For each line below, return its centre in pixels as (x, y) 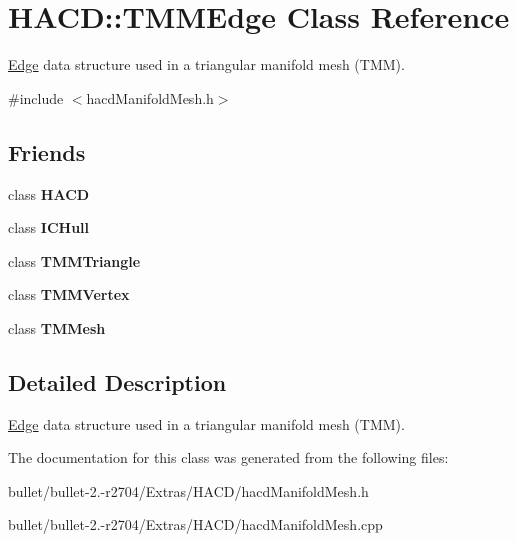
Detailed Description (117, 381)
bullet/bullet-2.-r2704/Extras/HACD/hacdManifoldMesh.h (188, 490)
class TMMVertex (69, 294)
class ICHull (49, 227)
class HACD (49, 193)
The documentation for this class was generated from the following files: (228, 457)
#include (36, 97)
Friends (47, 151)
